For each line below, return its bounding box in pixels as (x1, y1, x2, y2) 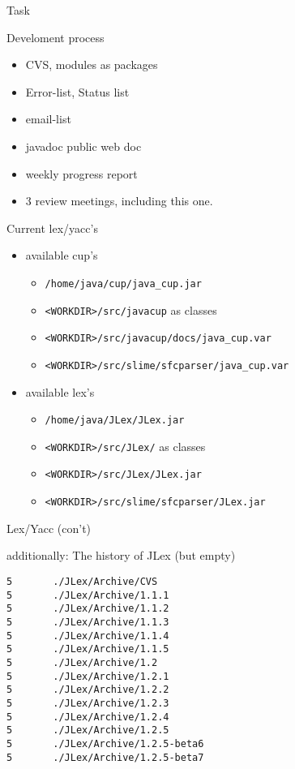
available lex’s (25, 383, 95, 400)
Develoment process (6, 28, 105, 45)
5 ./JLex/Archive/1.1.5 (6, 643, 169, 655)
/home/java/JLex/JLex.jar (45, 415, 185, 427)
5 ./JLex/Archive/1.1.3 (6, 616, 169, 628)
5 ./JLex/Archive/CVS (6, 575, 158, 587)
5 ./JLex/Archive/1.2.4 (6, 711, 169, 723)
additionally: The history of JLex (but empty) (6, 547, 236, 564)
